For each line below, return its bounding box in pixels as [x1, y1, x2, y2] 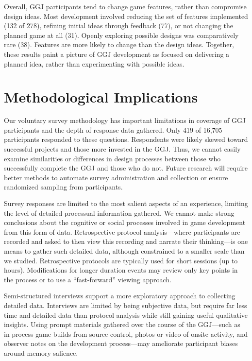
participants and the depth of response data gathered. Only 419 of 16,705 [4, 124, 222, 135]
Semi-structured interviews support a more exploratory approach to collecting [4, 291, 235, 301]
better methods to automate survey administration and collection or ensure [4, 172, 228, 182]
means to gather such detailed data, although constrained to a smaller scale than [4, 246, 245, 256]
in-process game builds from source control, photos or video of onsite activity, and [4, 328, 248, 339]
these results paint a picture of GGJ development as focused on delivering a [4, 49, 230, 59]
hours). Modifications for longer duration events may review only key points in [4, 265, 238, 275]
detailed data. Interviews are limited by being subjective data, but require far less [4, 300, 247, 310]
